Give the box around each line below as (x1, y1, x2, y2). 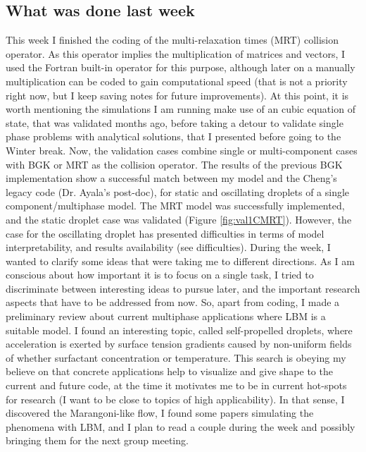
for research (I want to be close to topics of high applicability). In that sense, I (6, 391, 345, 406)
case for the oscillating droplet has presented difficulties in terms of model (6, 226, 324, 240)
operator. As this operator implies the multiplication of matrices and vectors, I (6, 46, 346, 61)
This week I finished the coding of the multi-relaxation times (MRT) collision (6, 32, 339, 47)
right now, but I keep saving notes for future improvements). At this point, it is (6, 87, 349, 102)
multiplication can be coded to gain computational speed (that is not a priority (6, 73, 348, 88)
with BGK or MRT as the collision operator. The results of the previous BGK (6, 157, 343, 171)
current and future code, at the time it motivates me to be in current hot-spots (6, 378, 347, 393)
